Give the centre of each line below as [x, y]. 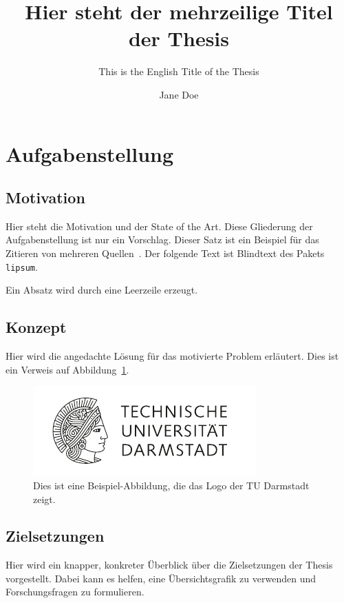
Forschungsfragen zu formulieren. [75, 592]
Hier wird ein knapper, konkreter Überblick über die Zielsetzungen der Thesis [169, 565]
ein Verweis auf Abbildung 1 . [67, 369]
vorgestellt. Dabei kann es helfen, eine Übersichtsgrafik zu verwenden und [161, 578]
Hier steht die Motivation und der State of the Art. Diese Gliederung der [159, 226]
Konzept [36, 327]
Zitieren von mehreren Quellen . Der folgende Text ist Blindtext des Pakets [165, 253]
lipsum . [22, 266]
